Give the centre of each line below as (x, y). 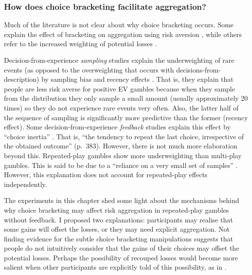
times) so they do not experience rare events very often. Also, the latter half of (121, 107)
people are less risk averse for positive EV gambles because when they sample (119, 88)
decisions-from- (198, 69)
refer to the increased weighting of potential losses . (81, 44)
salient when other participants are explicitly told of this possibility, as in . (115, 267)
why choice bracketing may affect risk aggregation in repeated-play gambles (117, 210)
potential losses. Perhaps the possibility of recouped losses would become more (121, 257)
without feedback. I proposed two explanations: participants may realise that (118, 219)
